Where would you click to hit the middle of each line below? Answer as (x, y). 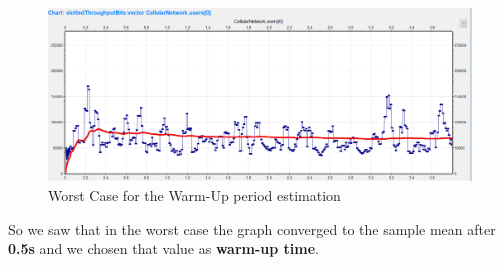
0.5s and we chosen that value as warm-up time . (163, 248)
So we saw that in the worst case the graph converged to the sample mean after (252, 228)
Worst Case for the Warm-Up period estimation (194, 195)
